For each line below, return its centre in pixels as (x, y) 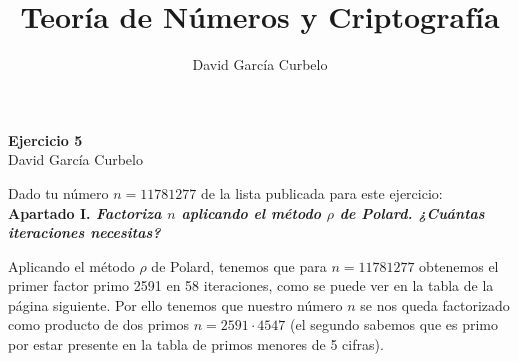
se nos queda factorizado (435, 304)
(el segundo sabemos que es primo (394, 324)
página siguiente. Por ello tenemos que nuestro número (175, 304)
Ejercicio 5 (45, 139)
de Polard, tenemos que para (239, 265)
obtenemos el (459, 265)
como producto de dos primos (99, 324)
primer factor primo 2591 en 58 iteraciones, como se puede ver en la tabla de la (251, 285)
